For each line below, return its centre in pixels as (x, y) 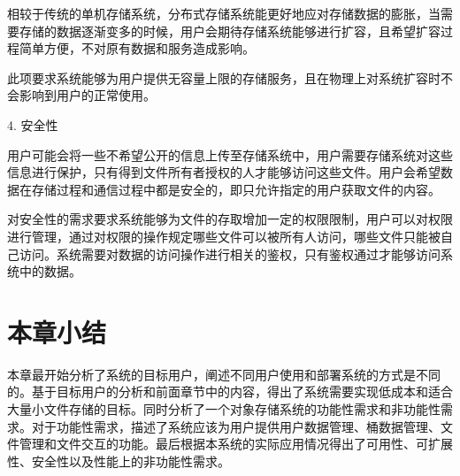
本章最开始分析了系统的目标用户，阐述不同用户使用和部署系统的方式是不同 (224, 374)
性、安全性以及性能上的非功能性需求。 (119, 461)
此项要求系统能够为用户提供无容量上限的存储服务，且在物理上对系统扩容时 (224, 77)
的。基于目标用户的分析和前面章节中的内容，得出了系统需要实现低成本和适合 (230, 392)
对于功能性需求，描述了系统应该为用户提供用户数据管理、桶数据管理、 (236, 426)
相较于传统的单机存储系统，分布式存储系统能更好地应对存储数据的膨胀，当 (224, 13)
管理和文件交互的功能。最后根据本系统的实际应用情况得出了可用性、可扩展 (236, 444)
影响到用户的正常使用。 (87, 95)
